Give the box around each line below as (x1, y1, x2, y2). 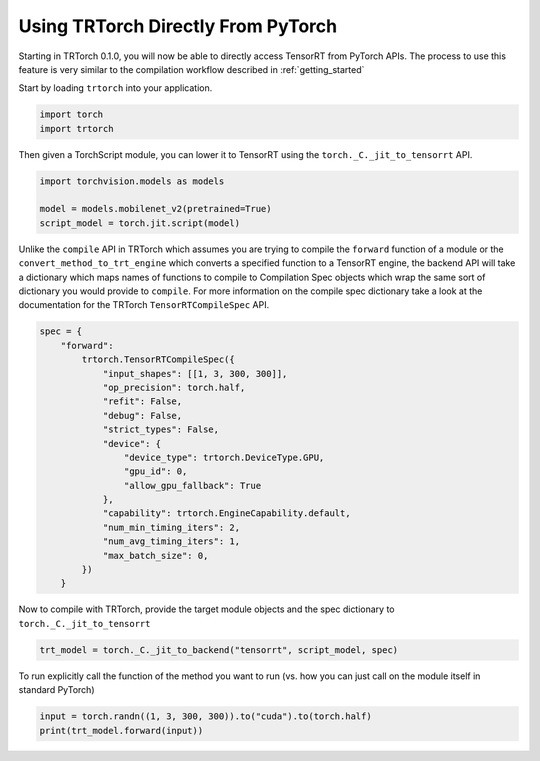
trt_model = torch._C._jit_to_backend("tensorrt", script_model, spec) (39, 644, 399, 655)
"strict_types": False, (102, 424, 220, 435)
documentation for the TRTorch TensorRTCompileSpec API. (18, 299, 270, 311)
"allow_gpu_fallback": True (123, 480, 262, 491)
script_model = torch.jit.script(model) (39, 217, 240, 229)
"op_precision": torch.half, (102, 381, 246, 393)
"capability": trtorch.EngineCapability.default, (102, 508, 351, 519)
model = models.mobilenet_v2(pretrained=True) (39, 203, 272, 215)
